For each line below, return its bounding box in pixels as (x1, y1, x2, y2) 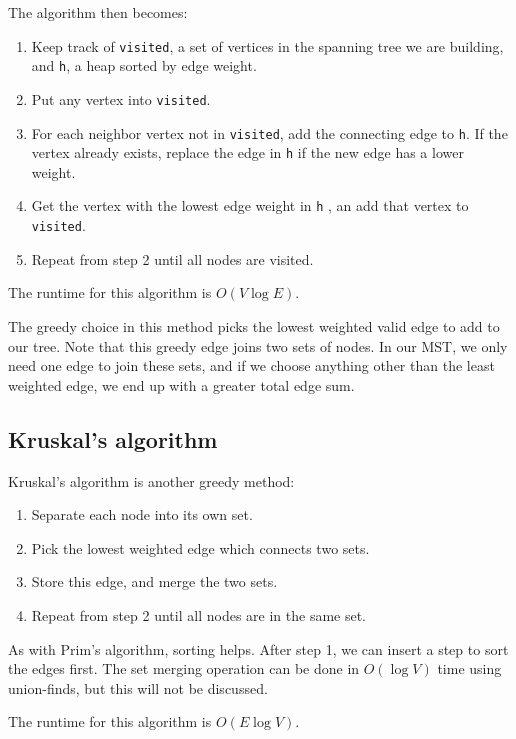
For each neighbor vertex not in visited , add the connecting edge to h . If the (31, 122, 508, 143)
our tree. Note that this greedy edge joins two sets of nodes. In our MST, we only (8, 335, 508, 356)
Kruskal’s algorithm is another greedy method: (8, 470, 295, 491)
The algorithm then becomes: (8, 2, 188, 22)
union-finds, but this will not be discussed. (8, 677, 268, 698)
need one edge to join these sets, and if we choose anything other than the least (8, 355, 495, 376)
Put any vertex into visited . (31, 88, 211, 109)
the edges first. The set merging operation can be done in (8, 658, 360, 679)
